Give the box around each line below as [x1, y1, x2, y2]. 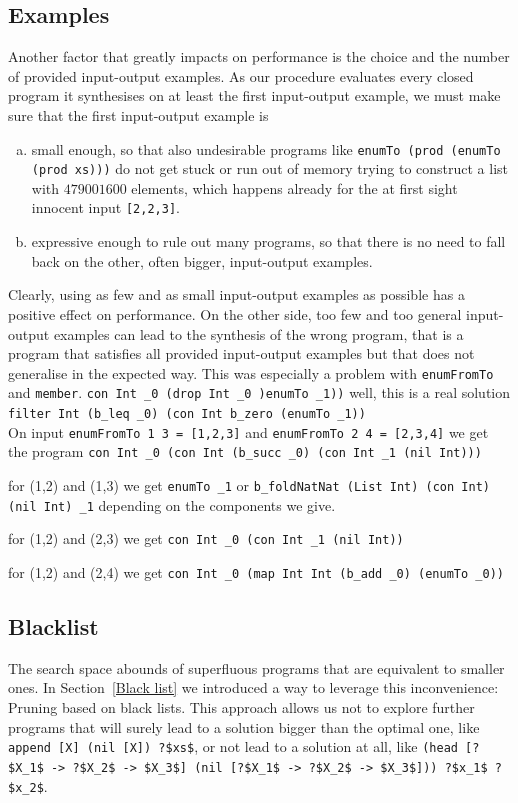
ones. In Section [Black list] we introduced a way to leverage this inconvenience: [8, 677, 499, 698]
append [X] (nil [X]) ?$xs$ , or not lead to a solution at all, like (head [8, 736, 458, 757]
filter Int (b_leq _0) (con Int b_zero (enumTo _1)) [8, 407, 366, 422]
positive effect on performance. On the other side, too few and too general [8, 303, 462, 324]
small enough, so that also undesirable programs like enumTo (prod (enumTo [31, 138, 501, 159]
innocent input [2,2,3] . [31, 197, 180, 218]
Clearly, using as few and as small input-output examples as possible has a [8, 284, 465, 305]
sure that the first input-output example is [8, 104, 269, 125]
